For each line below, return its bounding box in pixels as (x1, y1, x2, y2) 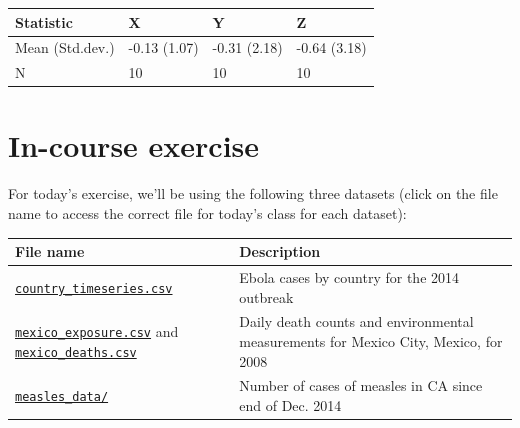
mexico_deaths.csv (15, 345, 137, 360)
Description (239, 241, 321, 262)
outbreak (239, 286, 294, 307)
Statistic (15, 11, 73, 32)
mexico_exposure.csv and (15, 321, 179, 342)
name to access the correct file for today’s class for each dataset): (8, 203, 407, 223)
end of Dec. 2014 (239, 395, 342, 415)
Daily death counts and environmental (239, 311, 474, 332)
